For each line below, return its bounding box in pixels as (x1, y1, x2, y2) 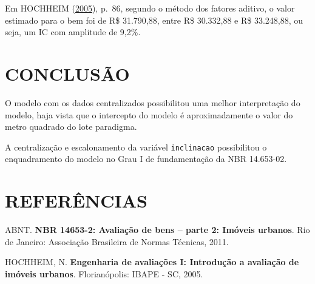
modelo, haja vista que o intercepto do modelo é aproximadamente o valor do (5, 108, 293, 121)
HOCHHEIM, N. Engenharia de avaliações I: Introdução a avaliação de (5, 255, 299, 268)
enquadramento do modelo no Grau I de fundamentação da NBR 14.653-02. (5, 152, 287, 165)
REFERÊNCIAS (5, 188, 148, 213)
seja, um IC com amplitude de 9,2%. (5, 25, 141, 38)
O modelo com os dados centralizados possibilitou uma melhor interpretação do (5, 96, 300, 109)
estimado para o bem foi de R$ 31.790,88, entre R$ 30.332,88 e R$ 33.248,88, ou (5, 13, 303, 26)
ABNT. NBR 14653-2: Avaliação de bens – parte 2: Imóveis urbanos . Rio (5, 223, 310, 236)
